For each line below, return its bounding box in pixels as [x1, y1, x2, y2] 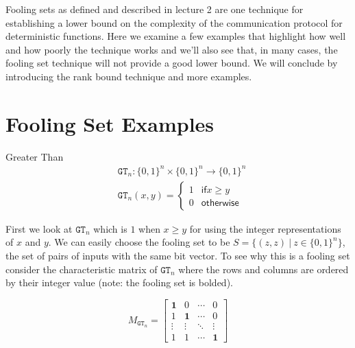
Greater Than [5, 149, 64, 163]
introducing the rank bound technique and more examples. [5, 69, 252, 83]
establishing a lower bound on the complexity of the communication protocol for [5, 15, 343, 30]
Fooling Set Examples [5, 109, 215, 137]
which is [93, 221, 127, 235]
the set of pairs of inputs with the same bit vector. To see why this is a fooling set [5, 248, 350, 263]
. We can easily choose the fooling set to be [48, 235, 230, 249]
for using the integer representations [189, 221, 341, 235]
